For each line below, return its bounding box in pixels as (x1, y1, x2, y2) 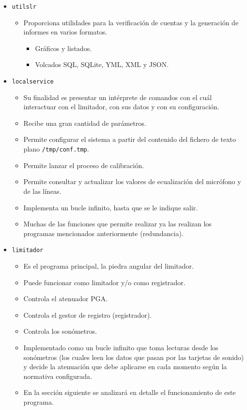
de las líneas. (23, 186, 62, 196)
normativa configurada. (23, 371, 92, 381)
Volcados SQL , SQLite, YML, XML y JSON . (35, 59, 169, 69)
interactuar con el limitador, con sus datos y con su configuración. (23, 102, 219, 112)
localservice (12, 78, 54, 85)
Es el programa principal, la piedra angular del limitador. (23, 260, 194, 271)
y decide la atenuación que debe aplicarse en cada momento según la (23, 361, 227, 372)
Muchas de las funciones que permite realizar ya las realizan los (23, 219, 212, 229)
